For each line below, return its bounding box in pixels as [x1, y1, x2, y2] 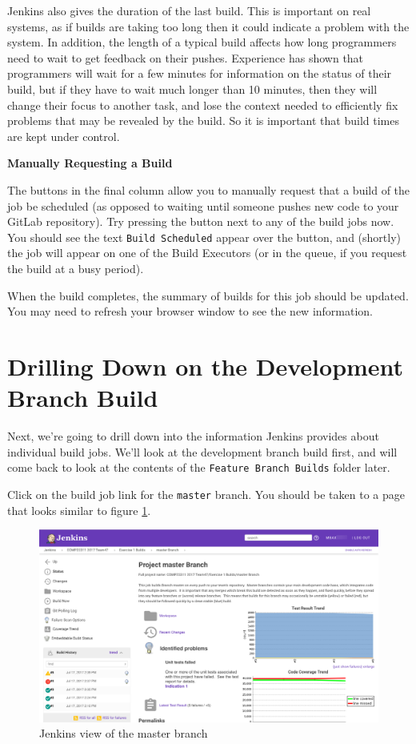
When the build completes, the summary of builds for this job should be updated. [7, 287, 409, 304]
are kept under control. [7, 127, 120, 144]
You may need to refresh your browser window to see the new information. [7, 303, 374, 320]
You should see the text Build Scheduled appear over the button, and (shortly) [7, 228, 401, 245]
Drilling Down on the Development [7, 349, 404, 382]
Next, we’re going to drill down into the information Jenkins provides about [7, 428, 379, 444]
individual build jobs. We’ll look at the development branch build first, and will [7, 443, 398, 460]
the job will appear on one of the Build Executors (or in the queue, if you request [7, 244, 407, 261]
